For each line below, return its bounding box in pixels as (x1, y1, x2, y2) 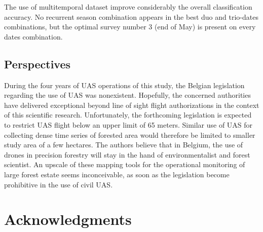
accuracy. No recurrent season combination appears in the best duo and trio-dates (4, 11, 258, 22)
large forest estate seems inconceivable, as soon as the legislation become (4, 169, 230, 179)
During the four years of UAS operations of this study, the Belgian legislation (4, 80, 245, 90)
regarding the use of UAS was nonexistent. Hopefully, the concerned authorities (4, 90, 251, 100)
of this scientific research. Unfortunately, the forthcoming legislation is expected (4, 109, 252, 120)
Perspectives (4, 56, 71, 71)
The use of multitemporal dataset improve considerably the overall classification (4, 2, 252, 12)
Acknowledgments (4, 209, 132, 229)
